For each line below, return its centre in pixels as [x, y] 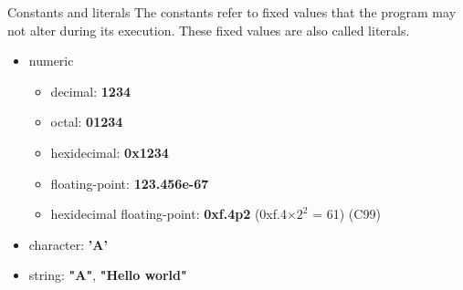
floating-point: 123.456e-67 [130, 183]
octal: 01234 [87, 122]
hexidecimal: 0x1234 [110, 152]
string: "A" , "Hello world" [108, 275]
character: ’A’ [68, 244]
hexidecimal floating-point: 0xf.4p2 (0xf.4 [168, 214]
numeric [51, 61]
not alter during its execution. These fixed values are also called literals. [209, 30]
